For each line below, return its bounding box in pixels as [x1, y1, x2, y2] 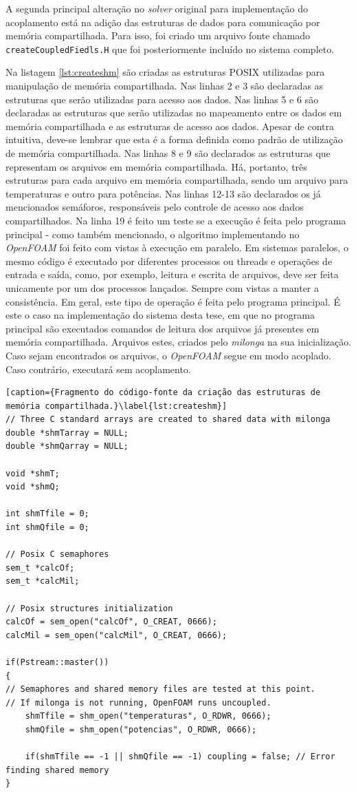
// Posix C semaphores [5, 549, 109, 560]
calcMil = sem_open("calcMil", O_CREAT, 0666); [5, 630, 227, 640]
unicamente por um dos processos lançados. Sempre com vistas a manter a [5, 280, 320, 295]
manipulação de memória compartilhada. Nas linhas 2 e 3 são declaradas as [5, 78, 324, 93]
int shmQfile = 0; [5, 522, 89, 533]
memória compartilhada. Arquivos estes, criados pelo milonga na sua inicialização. [5, 335, 352, 349]
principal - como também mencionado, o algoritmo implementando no [5, 226, 300, 241]
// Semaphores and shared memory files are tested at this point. [5, 684, 316, 695]
